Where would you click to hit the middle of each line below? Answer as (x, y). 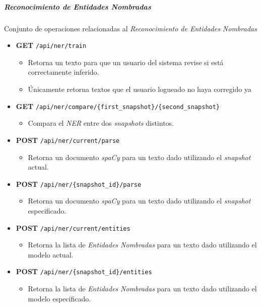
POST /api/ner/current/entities (73, 227)
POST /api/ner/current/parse (68, 140)
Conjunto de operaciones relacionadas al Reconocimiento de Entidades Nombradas (130, 28)
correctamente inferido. (63, 72)
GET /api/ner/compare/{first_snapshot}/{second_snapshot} (118, 106)
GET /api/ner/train (51, 45)
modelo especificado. (59, 298)
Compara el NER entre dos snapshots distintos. (101, 123)
